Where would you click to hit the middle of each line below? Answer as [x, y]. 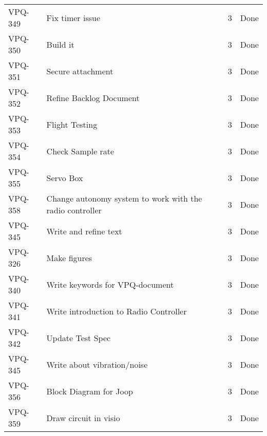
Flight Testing [72, 124]
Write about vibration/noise [97, 364]
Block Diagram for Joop [90, 391]
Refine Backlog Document [93, 97]
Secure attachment [80, 71]
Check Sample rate [80, 151]
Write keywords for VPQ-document [110, 284]
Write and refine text [84, 231]
